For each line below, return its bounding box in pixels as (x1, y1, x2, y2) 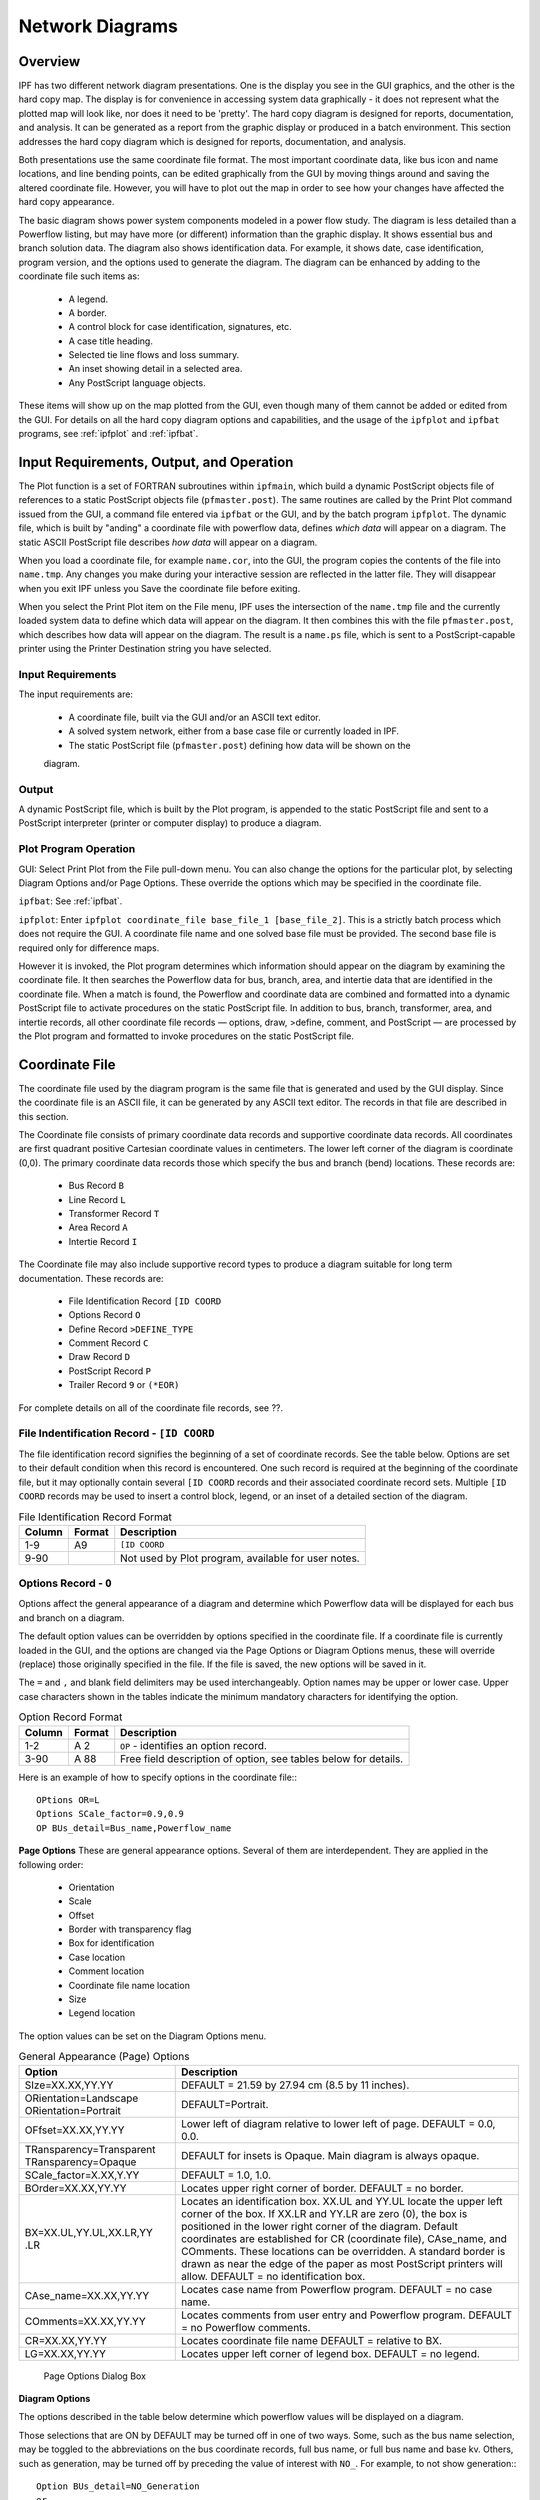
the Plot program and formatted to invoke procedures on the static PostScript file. (18, 1030, 355, 1042)
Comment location (68, 1965, 145, 1977)
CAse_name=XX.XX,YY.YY (24, 2288, 150, 2302)
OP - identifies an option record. (120, 1738, 267, 1752)
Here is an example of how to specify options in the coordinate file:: (18, 1771, 297, 1783)
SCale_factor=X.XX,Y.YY (24, 2168, 140, 2182)
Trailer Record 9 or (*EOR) (68, 1379, 180, 1391)
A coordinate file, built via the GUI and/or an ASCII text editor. (68, 711, 321, 723)
